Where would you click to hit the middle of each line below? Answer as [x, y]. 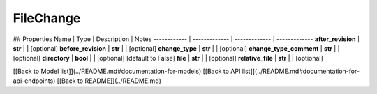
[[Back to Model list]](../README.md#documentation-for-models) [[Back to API [127, 71]
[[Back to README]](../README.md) [109, 81]
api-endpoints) [34, 81]
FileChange [47, 18]
